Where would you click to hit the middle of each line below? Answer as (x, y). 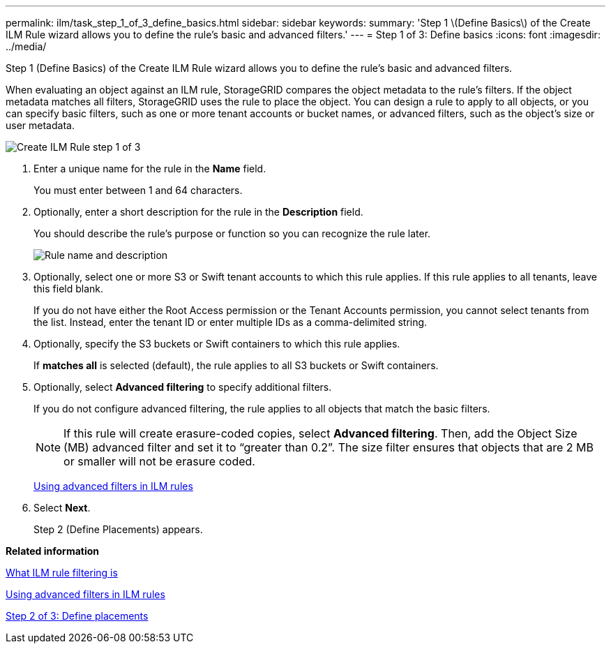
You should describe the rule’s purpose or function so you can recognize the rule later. (232, 233)
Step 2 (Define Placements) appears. (118, 529)
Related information (53, 551)
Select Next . (62, 508)
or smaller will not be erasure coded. (159, 461)
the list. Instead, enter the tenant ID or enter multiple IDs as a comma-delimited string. (231, 322)
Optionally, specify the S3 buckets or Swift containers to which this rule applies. (217, 344)
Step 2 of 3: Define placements (77, 616)
